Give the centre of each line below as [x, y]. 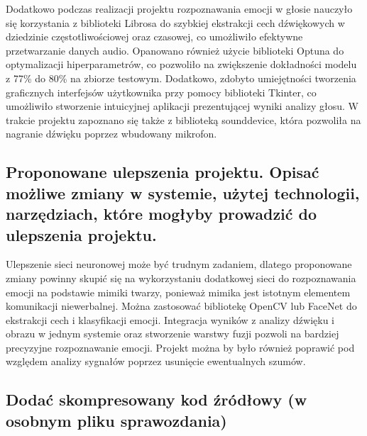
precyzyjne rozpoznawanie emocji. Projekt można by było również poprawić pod [180, 347]
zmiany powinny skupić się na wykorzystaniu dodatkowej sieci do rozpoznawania [181, 278]
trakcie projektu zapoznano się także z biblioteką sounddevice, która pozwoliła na [183, 119]
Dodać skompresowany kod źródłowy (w [157, 399]
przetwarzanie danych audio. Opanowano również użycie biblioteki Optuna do [175, 50]
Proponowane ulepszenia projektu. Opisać [163, 172]
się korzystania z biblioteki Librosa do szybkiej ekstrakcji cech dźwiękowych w [175, 22]
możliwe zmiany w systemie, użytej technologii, [183, 192]
